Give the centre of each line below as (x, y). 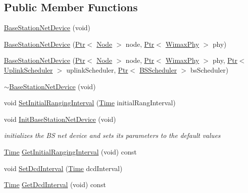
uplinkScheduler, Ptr (97, 69)
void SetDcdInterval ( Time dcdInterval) (63, 168)
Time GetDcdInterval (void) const (55, 184)
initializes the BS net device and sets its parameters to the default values (112, 135)
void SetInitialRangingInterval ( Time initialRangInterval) (90, 103)
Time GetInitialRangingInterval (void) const (70, 151)
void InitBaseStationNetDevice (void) (60, 119)
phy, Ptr (225, 60)
